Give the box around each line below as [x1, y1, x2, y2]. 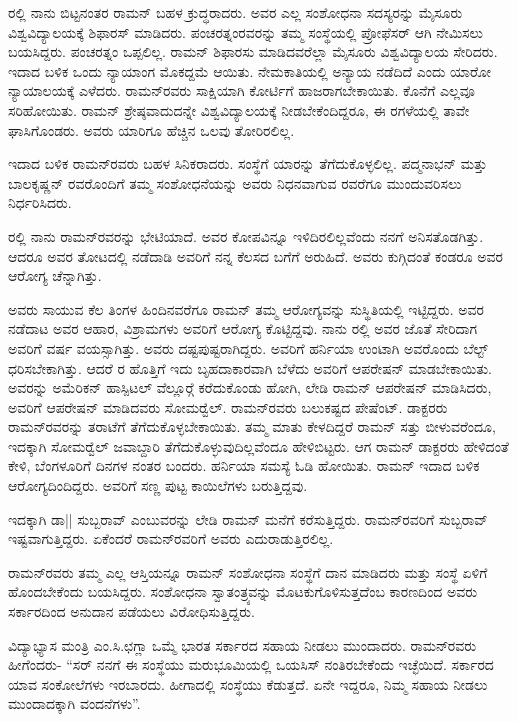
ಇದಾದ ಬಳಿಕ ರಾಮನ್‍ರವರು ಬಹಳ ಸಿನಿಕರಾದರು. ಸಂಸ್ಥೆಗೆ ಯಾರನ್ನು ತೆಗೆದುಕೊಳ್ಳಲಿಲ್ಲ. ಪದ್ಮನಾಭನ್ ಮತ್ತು [8, 153, 488, 174]
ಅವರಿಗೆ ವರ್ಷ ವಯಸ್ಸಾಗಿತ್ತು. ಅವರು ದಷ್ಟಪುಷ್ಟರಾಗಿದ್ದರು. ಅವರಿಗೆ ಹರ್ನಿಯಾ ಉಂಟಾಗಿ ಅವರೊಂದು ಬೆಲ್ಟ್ [8, 337, 488, 358]
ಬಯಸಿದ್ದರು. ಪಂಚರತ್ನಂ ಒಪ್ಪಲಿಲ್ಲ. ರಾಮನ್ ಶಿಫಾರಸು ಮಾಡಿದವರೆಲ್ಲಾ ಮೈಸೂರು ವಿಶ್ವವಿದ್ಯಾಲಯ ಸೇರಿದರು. [8, 41, 498, 62]
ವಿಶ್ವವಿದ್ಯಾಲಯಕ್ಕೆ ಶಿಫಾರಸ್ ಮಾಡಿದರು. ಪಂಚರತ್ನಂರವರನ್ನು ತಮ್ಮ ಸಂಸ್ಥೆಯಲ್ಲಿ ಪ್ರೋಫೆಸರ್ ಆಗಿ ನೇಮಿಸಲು [8, 21, 484, 42]
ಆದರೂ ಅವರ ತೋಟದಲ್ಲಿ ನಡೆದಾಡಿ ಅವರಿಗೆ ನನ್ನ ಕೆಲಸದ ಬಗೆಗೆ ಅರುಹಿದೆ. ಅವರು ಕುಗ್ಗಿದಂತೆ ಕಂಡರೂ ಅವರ [8, 245, 503, 266]
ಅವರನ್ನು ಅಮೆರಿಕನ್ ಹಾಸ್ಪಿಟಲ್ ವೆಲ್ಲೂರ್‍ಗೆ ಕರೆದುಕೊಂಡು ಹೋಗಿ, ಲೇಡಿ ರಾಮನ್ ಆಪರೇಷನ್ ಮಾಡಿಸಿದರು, [8, 377, 492, 398]
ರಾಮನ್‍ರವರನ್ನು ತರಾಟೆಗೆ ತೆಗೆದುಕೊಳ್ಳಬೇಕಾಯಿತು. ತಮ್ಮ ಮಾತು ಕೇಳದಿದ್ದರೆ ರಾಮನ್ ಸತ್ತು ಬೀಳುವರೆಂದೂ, [8, 416, 496, 437]
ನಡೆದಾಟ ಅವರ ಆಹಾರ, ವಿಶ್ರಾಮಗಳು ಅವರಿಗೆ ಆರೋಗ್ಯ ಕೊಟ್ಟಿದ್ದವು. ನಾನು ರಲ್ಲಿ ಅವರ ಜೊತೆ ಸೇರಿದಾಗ [8, 318, 478, 339]
